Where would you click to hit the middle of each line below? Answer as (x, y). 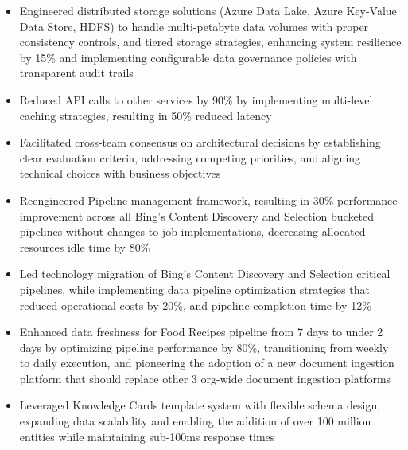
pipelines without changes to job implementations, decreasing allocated (192, 231)
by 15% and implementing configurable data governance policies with (188, 57)
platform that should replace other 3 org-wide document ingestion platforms (205, 378)
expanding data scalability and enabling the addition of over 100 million (195, 421)
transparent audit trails (76, 73)
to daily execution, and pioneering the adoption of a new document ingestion (207, 363)
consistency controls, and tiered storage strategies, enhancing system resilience (210, 42)
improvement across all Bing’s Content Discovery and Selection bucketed (197, 215)
